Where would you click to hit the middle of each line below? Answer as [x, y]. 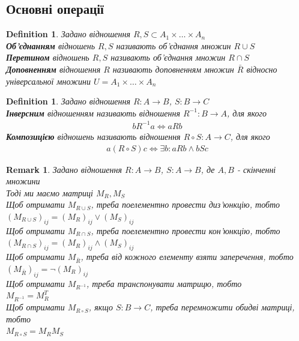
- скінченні [256, 169]
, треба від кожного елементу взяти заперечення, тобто [187, 257]
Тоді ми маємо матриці [50, 192]
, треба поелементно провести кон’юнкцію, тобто [186, 230]
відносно [262, 69]
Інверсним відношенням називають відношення [93, 113]
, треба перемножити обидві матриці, [222, 307]
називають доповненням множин [173, 69]
